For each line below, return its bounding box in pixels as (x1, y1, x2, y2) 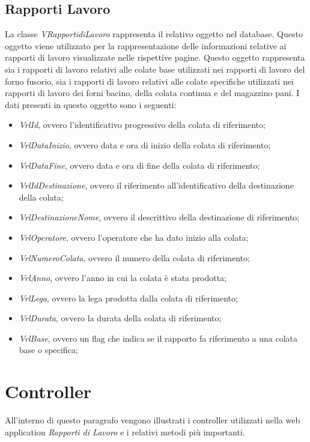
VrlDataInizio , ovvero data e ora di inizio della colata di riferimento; (19, 138, 271, 151)
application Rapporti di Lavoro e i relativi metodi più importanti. (5, 425, 245, 438)
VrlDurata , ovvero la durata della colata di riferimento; (19, 312, 222, 324)
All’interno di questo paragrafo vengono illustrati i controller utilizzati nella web (5, 414, 300, 426)
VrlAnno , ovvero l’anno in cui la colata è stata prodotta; (19, 271, 226, 284)
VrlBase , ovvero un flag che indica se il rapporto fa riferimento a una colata (19, 331, 298, 344)
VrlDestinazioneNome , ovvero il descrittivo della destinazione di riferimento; (19, 211, 300, 223)
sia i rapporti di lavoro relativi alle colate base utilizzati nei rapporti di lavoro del (5, 62, 305, 75)
